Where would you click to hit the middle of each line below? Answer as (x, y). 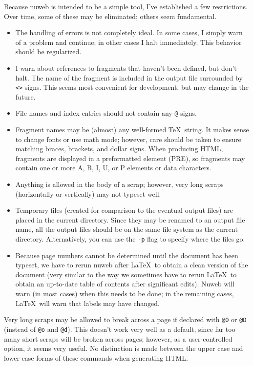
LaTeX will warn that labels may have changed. (87, 303)
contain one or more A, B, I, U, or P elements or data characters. (113, 168)
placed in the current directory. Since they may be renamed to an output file (130, 219)
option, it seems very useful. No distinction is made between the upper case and (124, 348)
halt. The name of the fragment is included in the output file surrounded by (129, 77)
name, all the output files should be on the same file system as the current (126, 229)
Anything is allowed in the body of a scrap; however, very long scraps (119, 184)
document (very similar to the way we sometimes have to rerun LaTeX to (126, 274)
